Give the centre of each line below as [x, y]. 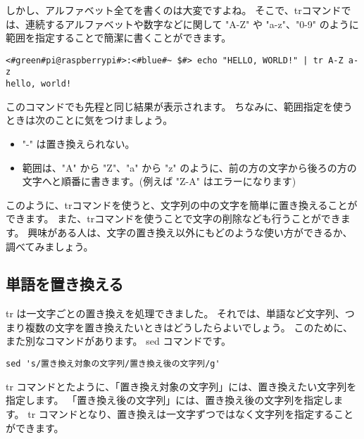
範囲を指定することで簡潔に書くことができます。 [119, 38]
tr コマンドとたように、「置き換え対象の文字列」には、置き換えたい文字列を [181, 386]
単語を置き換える [65, 284]
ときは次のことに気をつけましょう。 [89, 120]
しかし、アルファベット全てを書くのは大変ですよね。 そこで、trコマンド [174, 10]
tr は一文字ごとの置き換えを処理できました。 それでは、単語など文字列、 [175, 313]
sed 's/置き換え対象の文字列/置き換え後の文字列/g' [113, 364]
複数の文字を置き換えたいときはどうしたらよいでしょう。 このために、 [189, 327]
